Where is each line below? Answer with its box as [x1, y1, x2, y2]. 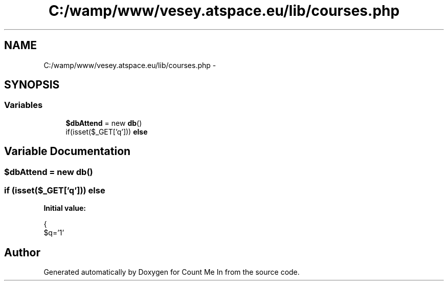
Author [4, 246, 40, 259]
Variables [4, 100, 43, 111]
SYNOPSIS [4, 78, 60, 92]
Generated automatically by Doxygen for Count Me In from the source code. [43, 268, 300, 277]
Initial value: [43, 204, 86, 213]
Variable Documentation [4, 145, 131, 158]
